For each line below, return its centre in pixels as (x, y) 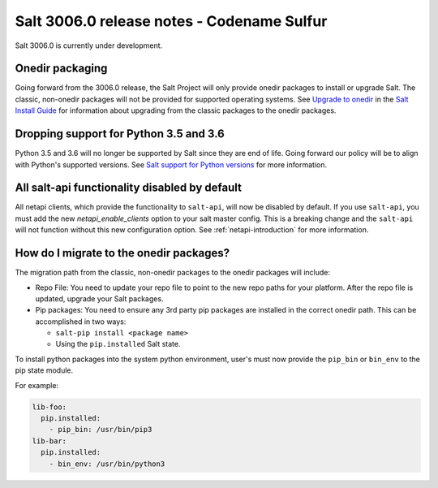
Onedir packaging (61, 69)
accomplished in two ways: (81, 322)
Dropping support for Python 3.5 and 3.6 (120, 134)
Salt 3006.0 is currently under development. (89, 45)
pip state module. (44, 370)
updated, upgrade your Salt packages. (99, 298)
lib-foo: (49, 407)
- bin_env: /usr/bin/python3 (107, 464)
